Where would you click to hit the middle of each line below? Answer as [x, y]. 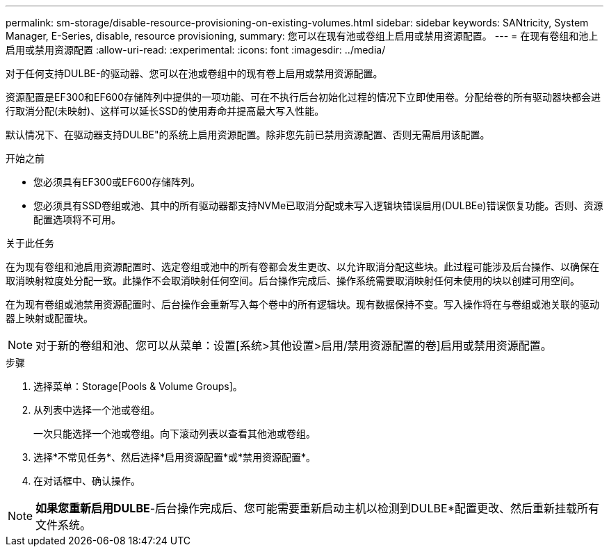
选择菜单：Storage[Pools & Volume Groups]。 [138, 386]
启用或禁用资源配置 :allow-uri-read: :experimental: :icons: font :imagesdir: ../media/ [196, 50]
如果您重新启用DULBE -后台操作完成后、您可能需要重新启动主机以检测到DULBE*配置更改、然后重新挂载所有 [317, 508]
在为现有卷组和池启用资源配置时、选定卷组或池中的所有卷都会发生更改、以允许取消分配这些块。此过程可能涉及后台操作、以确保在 [302, 267]
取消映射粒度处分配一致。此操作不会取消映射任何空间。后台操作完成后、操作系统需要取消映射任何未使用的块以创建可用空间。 [293, 281]
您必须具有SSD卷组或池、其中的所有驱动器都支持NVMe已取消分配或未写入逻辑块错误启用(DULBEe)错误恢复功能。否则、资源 [318, 205]
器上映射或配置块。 [49, 318]
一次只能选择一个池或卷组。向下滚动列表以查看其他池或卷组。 [174, 433]
